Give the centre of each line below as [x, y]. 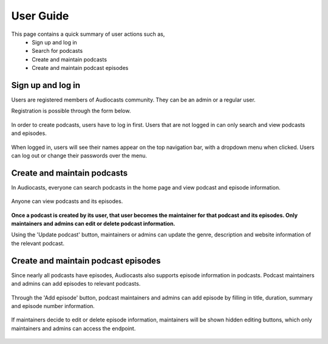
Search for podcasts [57, 51]
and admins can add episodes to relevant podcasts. [76, 284]
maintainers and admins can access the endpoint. [73, 328]
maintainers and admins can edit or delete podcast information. [93, 224]
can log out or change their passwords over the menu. [79, 156]
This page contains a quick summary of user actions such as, [88, 34]
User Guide [40, 16]
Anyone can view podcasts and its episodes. [67, 201]
